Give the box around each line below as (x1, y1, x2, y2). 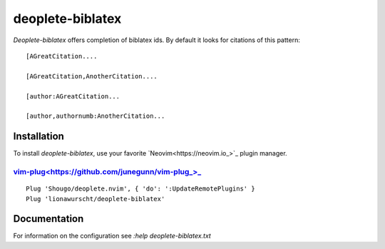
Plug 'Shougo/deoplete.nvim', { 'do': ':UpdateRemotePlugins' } (26, 185, 256, 193)
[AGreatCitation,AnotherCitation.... (26, 72, 158, 80)
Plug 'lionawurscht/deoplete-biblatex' (26, 195, 165, 203)
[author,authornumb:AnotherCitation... (26, 112, 165, 121)
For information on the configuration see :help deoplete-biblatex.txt (13, 232, 212, 240)
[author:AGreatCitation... (26, 92, 120, 100)
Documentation (13, 213, 84, 225)
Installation (13, 131, 64, 143)
